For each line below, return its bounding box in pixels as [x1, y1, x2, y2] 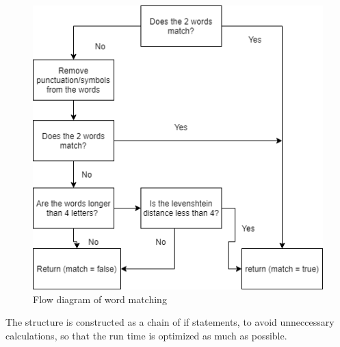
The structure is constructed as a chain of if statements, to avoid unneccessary [5, 315, 335, 329]
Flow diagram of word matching [33, 291, 167, 306]
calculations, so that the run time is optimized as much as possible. [5, 328, 287, 342]
